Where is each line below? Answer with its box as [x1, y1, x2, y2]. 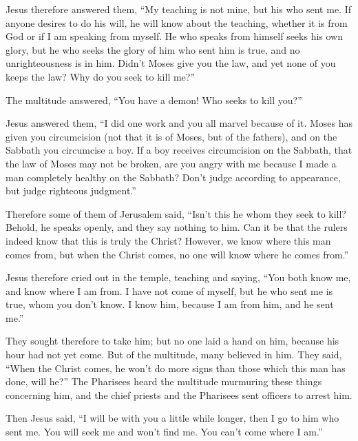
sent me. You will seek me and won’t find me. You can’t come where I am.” [6, 424, 323, 439]
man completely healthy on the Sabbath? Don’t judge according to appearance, [6, 170, 341, 184]
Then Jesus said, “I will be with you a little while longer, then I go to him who [6, 411, 339, 425]
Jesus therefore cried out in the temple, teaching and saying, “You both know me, [6, 270, 351, 285]
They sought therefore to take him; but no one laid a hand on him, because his [6, 334, 339, 348]
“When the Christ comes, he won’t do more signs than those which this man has [6, 360, 346, 375]
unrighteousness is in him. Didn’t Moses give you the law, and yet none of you [6, 56, 336, 70]
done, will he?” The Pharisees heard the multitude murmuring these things [6, 374, 322, 389]
